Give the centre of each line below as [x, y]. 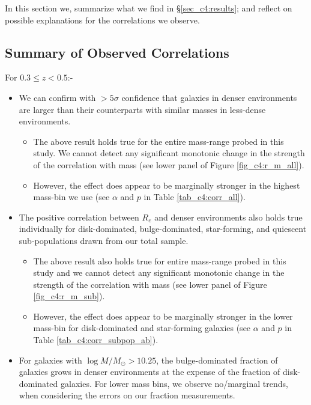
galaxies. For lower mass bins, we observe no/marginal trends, [174, 383]
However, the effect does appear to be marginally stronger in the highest [167, 185]
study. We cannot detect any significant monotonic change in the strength [169, 153]
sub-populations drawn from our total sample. [104, 240]
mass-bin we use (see [71, 197]
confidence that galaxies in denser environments [209, 97]
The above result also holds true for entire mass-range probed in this [160, 260]
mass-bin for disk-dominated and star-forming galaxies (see [142, 328]
